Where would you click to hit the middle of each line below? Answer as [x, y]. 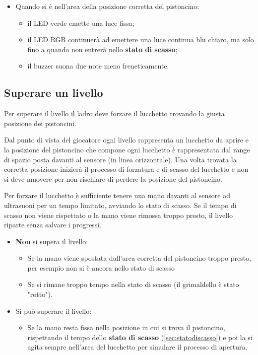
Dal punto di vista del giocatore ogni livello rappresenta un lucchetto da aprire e [126, 140]
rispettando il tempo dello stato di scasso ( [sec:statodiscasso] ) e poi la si [140, 337]
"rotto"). [40, 294]
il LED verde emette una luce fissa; [81, 23]
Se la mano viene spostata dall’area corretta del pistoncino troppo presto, [139, 258]
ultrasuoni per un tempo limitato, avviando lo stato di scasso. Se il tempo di [120, 205]
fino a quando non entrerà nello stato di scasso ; [102, 49]
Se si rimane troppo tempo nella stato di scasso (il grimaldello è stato [133, 284]
